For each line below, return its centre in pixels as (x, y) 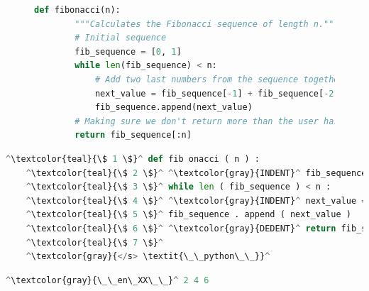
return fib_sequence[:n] (133, 135)
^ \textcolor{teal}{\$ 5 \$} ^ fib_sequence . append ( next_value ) (188, 215)
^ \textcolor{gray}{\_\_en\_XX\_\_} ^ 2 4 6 (108, 280)
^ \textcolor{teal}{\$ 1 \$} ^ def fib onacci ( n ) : (133, 159)
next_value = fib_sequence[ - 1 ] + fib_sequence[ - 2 (214, 93)
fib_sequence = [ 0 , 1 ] (128, 51)
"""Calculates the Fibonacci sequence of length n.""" (207, 24)
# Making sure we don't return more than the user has (207, 121)
